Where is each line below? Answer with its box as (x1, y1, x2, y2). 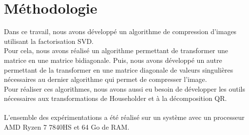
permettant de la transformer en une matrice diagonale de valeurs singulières (4, 64, 233, 75)
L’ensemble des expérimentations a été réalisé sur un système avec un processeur (4, 112, 245, 122)
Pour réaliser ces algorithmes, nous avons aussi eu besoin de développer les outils (4, 83, 246, 94)
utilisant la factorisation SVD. (4, 36, 94, 46)
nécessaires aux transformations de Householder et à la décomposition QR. (4, 93, 227, 103)
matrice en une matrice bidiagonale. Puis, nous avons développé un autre (4, 55, 222, 65)
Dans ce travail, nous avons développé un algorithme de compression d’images (4, 26, 237, 37)
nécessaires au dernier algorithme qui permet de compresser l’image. (4, 74, 207, 84)
